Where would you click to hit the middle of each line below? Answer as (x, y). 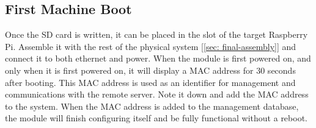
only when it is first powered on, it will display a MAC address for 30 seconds (150, 70)
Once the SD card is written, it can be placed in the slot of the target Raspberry (156, 34)
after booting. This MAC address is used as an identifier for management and (150, 82)
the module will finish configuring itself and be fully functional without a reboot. (156, 118)
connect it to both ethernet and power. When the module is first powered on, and (158, 58)
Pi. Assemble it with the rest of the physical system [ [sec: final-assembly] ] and (151, 46)
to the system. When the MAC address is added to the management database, (152, 106)
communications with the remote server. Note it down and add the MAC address (157, 94)
